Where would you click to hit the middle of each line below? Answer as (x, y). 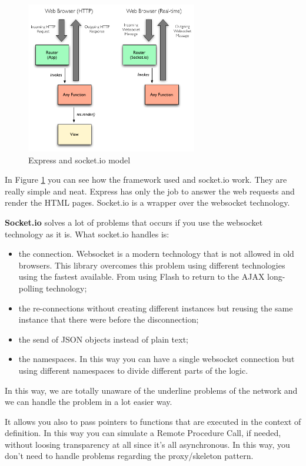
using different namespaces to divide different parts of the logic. (133, 370)
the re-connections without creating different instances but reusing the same (156, 308)
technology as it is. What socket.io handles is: (87, 234)
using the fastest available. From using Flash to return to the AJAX (142, 276)
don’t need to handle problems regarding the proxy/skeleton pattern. (129, 456)
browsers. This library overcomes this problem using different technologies (152, 265)
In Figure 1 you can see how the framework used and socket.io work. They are (146, 180)
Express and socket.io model (79, 160)
